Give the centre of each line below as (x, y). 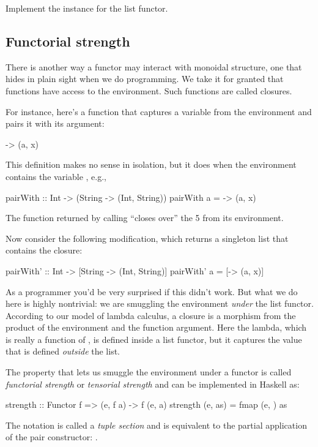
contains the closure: (44, 250)
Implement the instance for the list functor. (87, 8)
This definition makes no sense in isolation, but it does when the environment (151, 164)
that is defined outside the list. (63, 351)
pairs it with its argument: (55, 123)
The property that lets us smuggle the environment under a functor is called (149, 372)
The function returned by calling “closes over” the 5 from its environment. (145, 218)
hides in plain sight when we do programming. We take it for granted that (145, 79)
